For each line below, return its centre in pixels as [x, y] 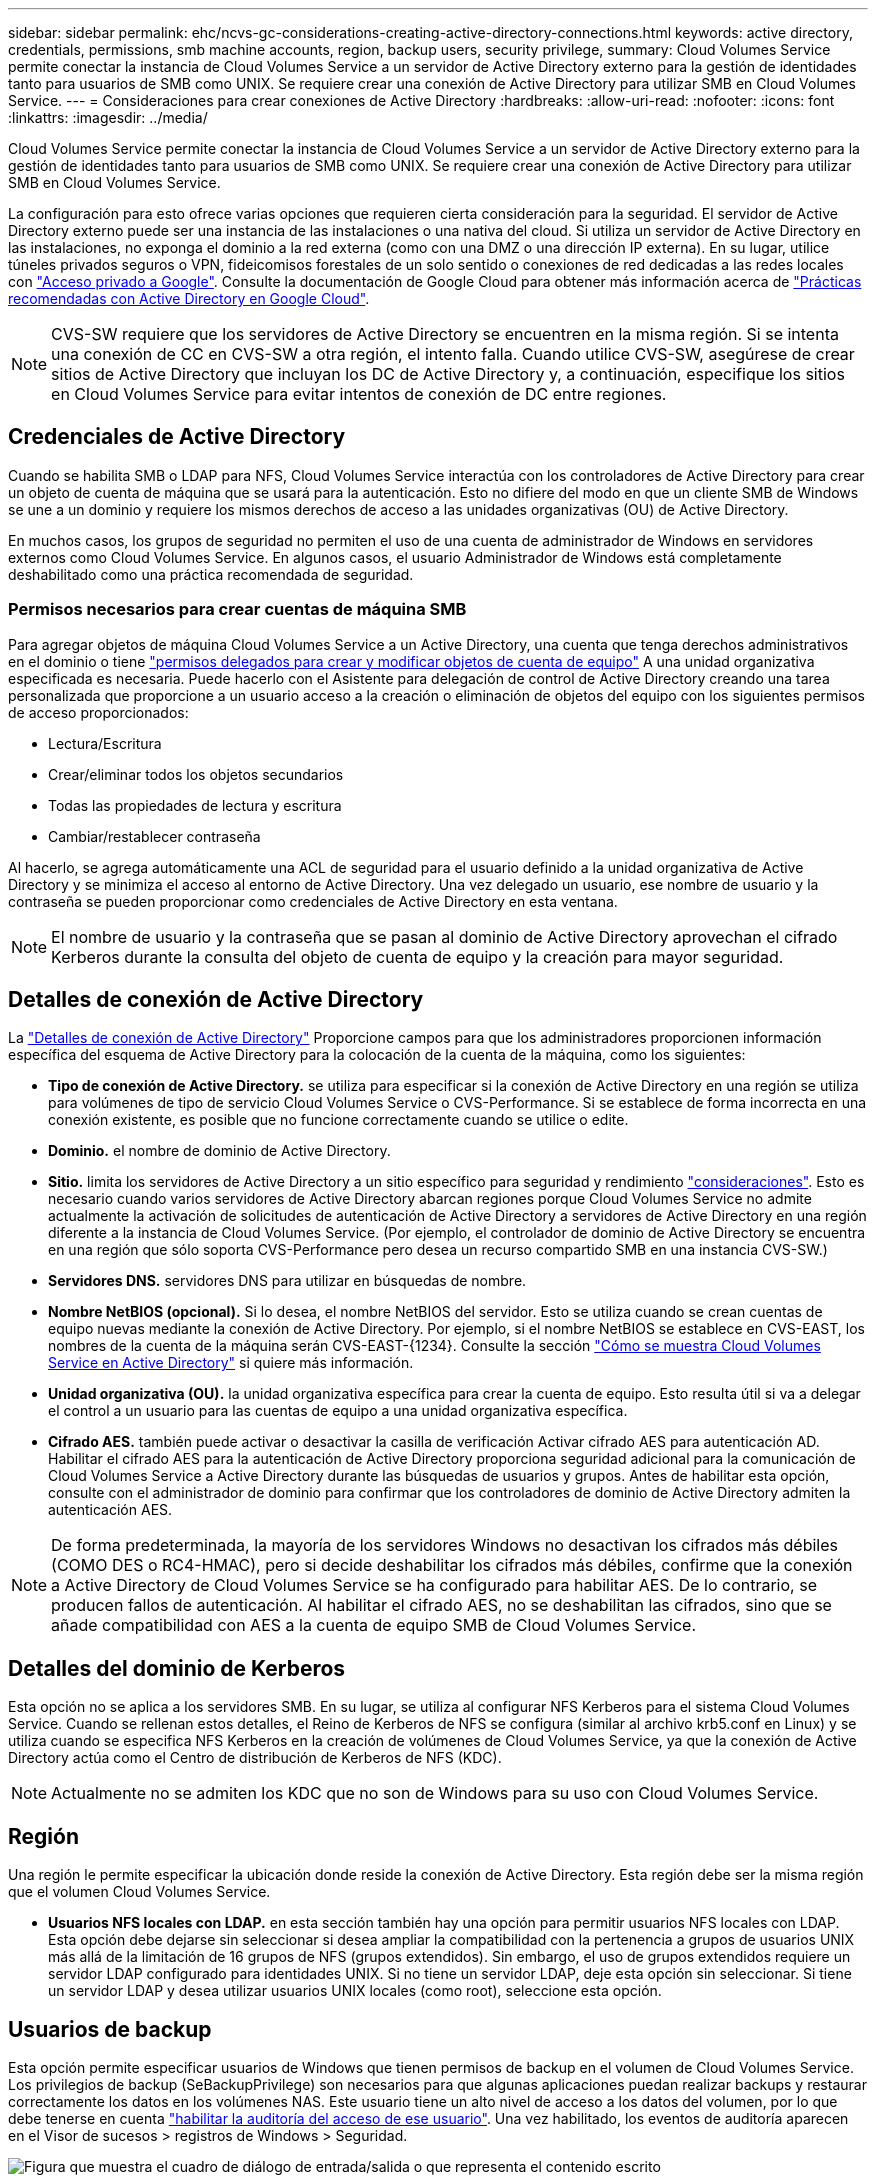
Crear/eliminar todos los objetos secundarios [196, 774]
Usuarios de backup [110, 2029]
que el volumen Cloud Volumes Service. [139, 1892]
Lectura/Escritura [105, 743]
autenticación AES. [110, 1510]
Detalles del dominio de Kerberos [177, 1668]
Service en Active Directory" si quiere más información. [231, 1363]
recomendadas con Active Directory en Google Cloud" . [189, 298]
